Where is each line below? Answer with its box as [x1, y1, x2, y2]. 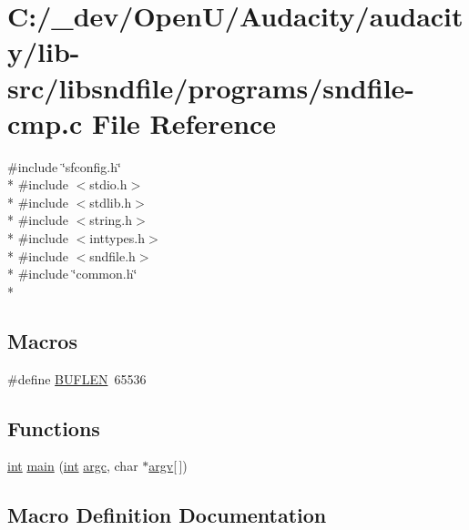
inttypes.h [89, 229, 145, 248]
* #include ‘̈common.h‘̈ [7, 264, 138, 283]
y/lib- [7, 33, 80, 70]
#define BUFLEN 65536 [7, 369, 147, 388]
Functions [7, 413, 100, 442]
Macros [7, 326, 77, 354]
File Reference [91, 104, 277, 141]
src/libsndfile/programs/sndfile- [7, 68, 415, 106]
